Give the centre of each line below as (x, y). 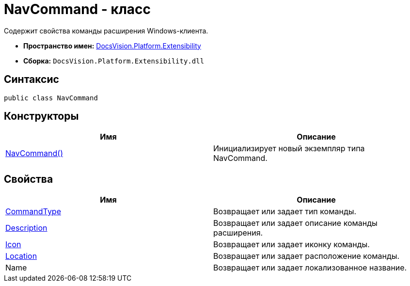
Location (21, 256)
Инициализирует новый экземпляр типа (289, 149)
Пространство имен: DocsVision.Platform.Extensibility (112, 46)
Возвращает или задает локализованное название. (310, 268)
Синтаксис (32, 79)
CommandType (33, 212)
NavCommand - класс (78, 9)
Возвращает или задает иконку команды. (292, 245)
